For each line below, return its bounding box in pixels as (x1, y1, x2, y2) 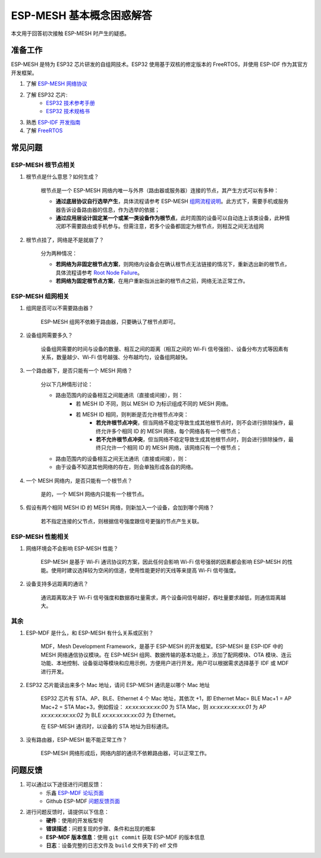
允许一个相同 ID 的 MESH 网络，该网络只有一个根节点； (106, 444, 242, 451)
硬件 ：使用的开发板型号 (46, 816, 103, 824)
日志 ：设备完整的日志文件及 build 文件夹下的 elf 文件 (46, 841, 178, 848)
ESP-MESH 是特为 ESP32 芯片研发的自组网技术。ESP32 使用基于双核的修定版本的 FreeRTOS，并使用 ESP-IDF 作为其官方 (11, 61, 309, 68)
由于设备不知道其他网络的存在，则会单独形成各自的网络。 (55, 463, 196, 470)
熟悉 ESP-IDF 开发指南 (26, 118, 81, 126)
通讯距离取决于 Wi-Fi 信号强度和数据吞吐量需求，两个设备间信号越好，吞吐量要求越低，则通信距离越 (40, 594, 287, 601)
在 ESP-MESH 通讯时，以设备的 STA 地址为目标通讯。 (40, 722, 172, 729)
